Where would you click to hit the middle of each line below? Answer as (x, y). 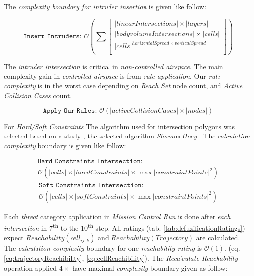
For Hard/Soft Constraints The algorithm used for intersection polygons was (119, 126)
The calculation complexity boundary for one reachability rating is (103, 248)
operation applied (31, 267)
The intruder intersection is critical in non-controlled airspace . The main (114, 66)
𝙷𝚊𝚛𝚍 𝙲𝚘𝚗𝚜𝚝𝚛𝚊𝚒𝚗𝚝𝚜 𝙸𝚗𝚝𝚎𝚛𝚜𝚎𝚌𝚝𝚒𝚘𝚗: (90, 161)
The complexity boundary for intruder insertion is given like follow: (105, 6)
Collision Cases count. (38, 95)
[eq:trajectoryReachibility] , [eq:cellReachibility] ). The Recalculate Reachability (121, 258)
